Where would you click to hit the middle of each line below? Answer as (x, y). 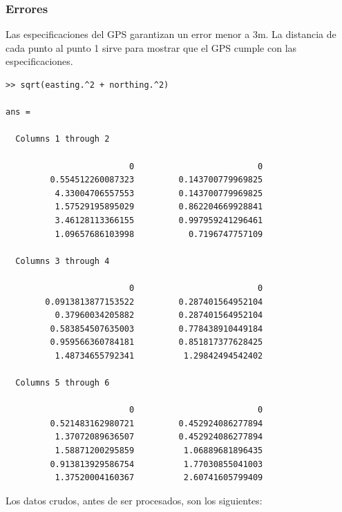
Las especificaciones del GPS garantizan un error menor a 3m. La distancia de (171, 34)
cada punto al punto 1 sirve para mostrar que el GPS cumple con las (151, 47)
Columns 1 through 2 (63, 139)
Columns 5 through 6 (63, 383)
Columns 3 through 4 (63, 261)
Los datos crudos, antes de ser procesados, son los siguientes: (134, 500)
